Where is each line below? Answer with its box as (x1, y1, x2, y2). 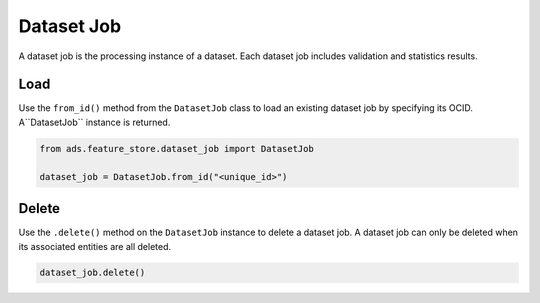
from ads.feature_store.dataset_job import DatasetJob (39, 143, 314, 154)
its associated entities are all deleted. (18, 240, 172, 252)
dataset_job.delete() (39, 267, 146, 279)
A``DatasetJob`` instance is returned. (18, 116, 171, 128)
